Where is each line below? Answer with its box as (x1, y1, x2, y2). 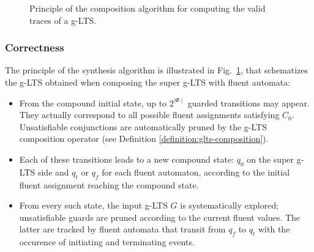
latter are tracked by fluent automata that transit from (19, 223, 226, 235)
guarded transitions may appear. (187, 96, 310, 109)
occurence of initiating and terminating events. (19, 235, 195, 248)
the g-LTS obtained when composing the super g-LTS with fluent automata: (5, 76, 291, 88)
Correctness (5, 40, 64, 55)
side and (37, 165, 69, 178)
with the (258, 223, 290, 235)
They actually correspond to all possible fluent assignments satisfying (19, 108, 280, 121)
